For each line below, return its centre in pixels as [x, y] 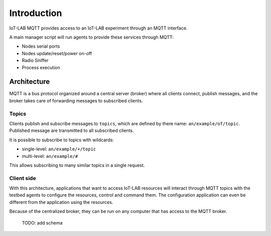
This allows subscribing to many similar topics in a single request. [77, 165]
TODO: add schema [42, 222]
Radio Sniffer [35, 61]
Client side [23, 178]
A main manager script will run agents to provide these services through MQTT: [92, 37]
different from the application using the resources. [61, 202]
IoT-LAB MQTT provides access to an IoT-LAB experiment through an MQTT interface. [98, 28]
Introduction [36, 13]
